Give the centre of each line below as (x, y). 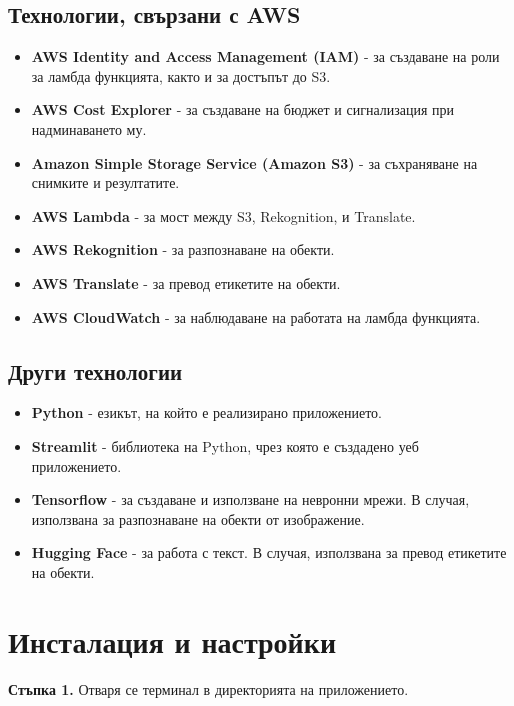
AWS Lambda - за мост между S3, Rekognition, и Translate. (223, 215)
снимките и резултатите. (105, 182)
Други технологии (95, 370)
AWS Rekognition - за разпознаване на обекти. (183, 249)
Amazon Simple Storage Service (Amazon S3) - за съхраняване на (254, 162)
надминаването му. (89, 128)
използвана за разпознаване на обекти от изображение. (198, 518)
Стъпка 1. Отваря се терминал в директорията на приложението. (208, 688)
